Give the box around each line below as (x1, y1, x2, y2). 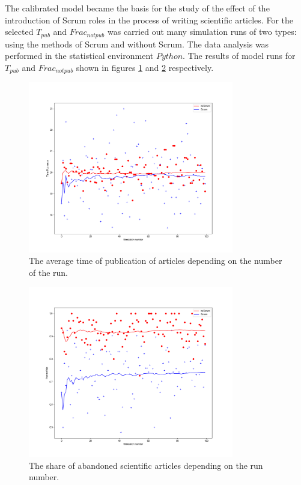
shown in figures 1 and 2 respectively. (76, 61, 214, 73)
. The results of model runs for (183, 49, 296, 62)
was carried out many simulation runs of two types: (108, 25, 297, 38)
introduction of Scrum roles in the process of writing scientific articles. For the (5, 13, 293, 26)
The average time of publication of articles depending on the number (29, 254, 282, 267)
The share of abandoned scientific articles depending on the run (29, 459, 263, 471)
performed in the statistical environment (5, 49, 154, 62)
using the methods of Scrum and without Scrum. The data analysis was (5, 37, 269, 50)
